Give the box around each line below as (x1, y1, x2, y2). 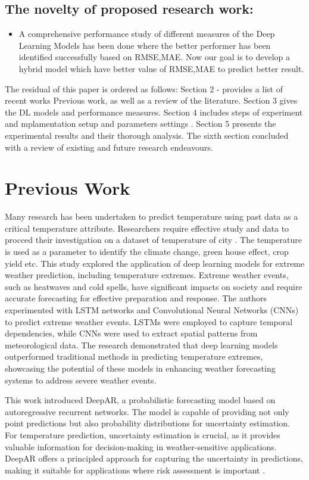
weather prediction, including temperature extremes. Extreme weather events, (5, 269, 289, 281)
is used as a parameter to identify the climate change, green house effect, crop (5, 245, 289, 258)
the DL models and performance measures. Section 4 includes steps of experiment (5, 105, 303, 118)
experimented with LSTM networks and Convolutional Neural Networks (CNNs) (5, 304, 299, 316)
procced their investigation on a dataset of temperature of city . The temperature (5, 233, 302, 246)
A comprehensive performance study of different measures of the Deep (18, 27, 275, 40)
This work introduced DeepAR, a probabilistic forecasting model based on (5, 394, 276, 406)
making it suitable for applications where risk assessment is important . (5, 463, 266, 476)
